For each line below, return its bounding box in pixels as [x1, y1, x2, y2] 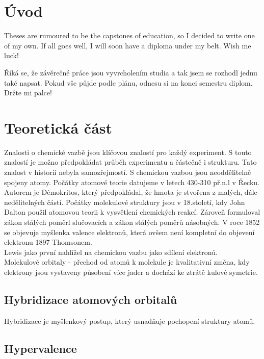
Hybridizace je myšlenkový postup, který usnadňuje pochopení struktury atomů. [4, 315, 255, 326]
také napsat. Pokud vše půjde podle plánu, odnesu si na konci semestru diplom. [4, 77, 253, 88]
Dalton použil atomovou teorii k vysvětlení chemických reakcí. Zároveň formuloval [4, 207, 260, 217]
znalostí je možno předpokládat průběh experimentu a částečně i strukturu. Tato [4, 157, 257, 167]
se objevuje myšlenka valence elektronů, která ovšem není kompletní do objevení [4, 226, 255, 237]
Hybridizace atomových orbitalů [4, 291, 177, 307]
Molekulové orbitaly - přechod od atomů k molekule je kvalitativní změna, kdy [4, 257, 250, 267]
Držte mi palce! [4, 87, 52, 98]
